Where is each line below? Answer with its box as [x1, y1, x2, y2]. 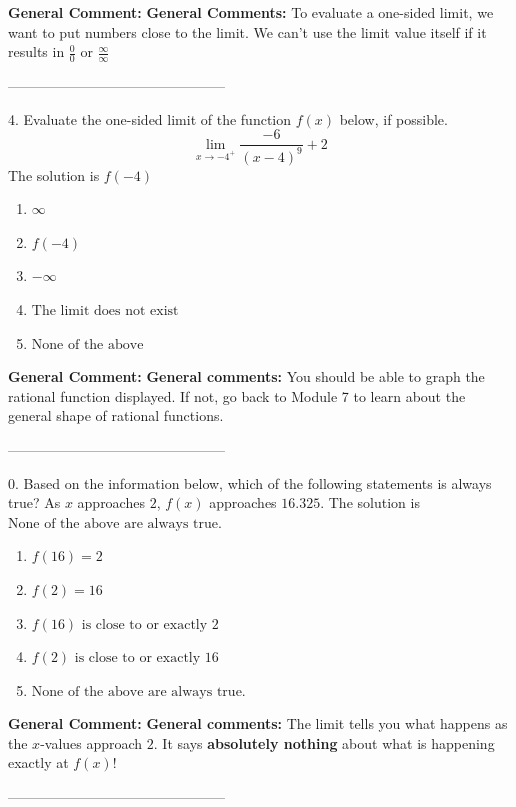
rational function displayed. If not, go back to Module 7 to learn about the [8, 385, 466, 406]
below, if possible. [339, 108, 448, 129]
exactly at [8, 752, 69, 773]
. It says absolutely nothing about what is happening [153, 732, 495, 753]
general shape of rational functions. [8, 405, 224, 426]
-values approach [40, 732, 143, 753]
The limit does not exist [31, 303, 179, 318]
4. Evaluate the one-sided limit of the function [8, 108, 292, 129]
